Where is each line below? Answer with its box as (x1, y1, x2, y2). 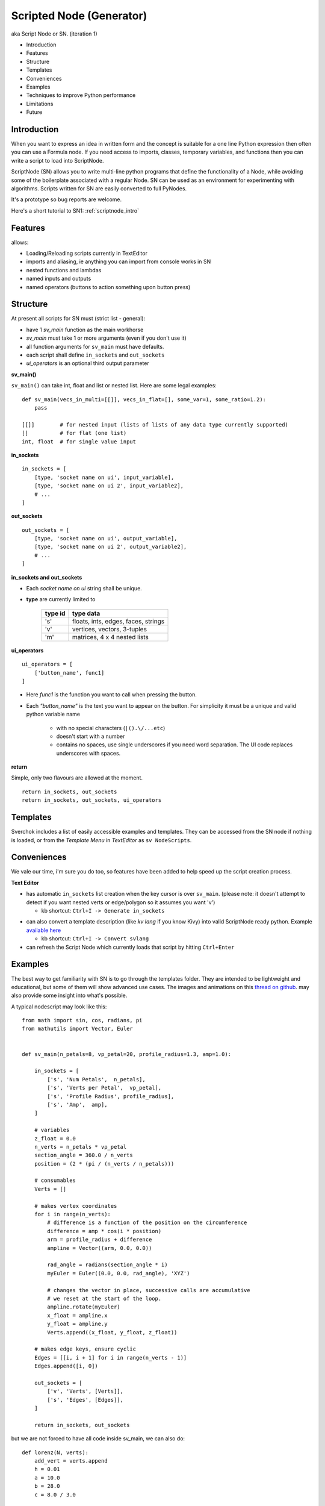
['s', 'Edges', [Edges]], (47, 1396, 123, 1403)
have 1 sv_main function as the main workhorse (26, 326, 144, 333)
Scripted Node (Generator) (11, 9, 147, 22)
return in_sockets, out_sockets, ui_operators (22, 797, 162, 804)
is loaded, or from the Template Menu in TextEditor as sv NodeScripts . (11, 836, 192, 843)
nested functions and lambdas (26, 266, 102, 273)
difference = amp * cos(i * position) (47, 1228, 162, 1234)
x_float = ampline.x (47, 1312, 108, 1319)
